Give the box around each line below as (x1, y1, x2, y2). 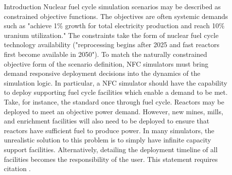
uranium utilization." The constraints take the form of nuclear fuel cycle (4, 30, 219, 40)
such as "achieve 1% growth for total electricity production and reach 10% (4, 20, 225, 31)
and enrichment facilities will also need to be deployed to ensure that (4, 116, 210, 126)
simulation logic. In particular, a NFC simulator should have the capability (4, 77, 228, 87)
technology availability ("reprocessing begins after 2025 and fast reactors (4, 39, 219, 50)
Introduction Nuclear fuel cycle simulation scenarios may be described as (4, 1, 221, 11)
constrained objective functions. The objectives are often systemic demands (4, 11, 228, 21)
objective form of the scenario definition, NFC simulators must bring (4, 58, 209, 69)
